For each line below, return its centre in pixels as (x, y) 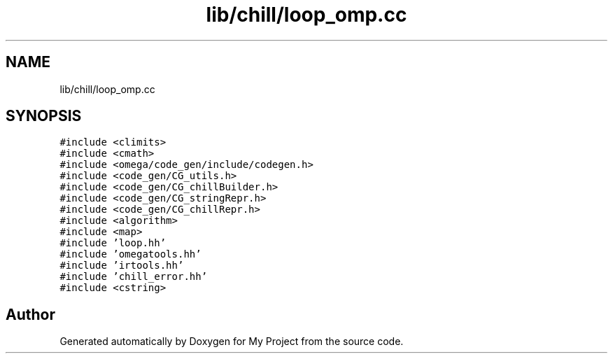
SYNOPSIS (44, 116)
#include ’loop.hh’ (113, 243)
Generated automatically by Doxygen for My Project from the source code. (232, 342)
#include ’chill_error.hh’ (134, 277)
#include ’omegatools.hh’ (131, 254)
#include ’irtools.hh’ (122, 266)
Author (30, 314)
